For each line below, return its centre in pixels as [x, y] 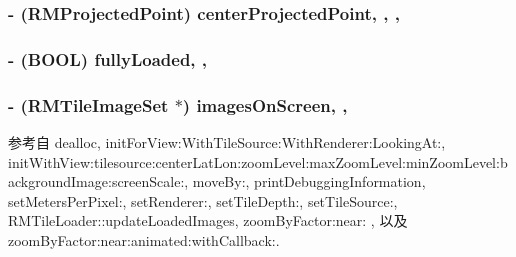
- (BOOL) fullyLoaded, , [108, 58]
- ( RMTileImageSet [88, 104]
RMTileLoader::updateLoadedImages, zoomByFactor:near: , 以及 [208, 220]
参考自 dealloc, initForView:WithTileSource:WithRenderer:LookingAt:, [227, 141]
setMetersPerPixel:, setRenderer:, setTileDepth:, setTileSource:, [203, 200]
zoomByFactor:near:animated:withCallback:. [144, 239]
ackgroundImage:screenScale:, [98, 181]
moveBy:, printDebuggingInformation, [309, 181]
